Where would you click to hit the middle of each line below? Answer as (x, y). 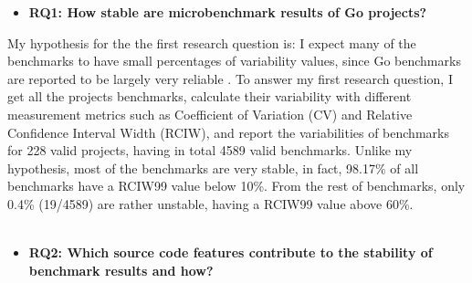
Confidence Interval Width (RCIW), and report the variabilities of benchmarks (228, 132)
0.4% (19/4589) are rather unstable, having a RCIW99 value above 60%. (210, 203)
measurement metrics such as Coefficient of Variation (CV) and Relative (210, 114)
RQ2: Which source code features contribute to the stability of (231, 252)
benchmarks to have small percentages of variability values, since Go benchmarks (234, 61)
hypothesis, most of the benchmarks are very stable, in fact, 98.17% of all (213, 168)
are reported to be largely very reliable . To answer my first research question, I (230, 78)
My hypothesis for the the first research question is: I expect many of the (212, 42)
